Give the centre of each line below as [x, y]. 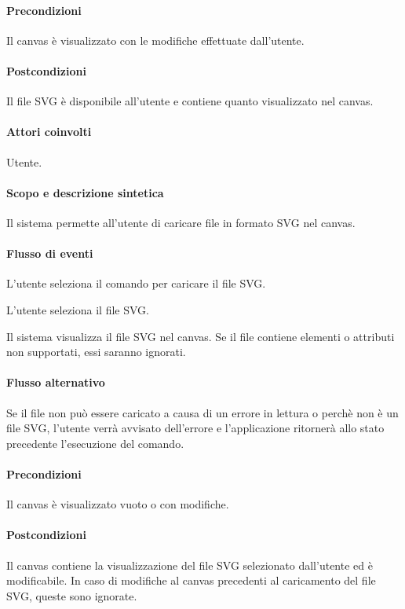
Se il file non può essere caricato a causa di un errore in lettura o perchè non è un [202, 412]
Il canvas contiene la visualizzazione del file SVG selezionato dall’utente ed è [190, 565]
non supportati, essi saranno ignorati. [96, 352]
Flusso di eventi [50, 253]
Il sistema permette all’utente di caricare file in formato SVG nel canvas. [181, 222]
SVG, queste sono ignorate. [72, 595]
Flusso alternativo [56, 382]
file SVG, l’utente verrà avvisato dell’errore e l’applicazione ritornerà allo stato [195, 428]
